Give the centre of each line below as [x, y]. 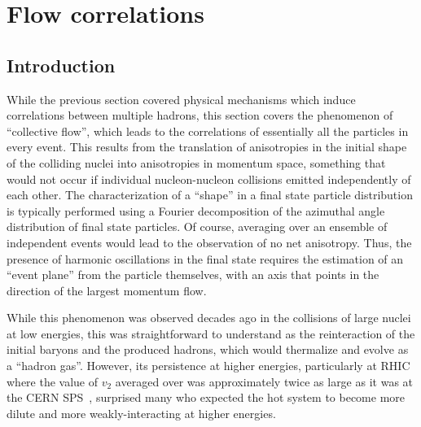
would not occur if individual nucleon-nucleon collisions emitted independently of [209, 179]
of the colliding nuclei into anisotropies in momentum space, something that [196, 162]
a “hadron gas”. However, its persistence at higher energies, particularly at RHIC [208, 366]
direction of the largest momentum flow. [107, 290]
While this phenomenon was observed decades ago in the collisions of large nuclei [209, 318]
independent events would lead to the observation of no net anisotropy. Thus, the [209, 242]
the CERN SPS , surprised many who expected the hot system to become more [206, 397]
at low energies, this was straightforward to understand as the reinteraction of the [211, 333]
